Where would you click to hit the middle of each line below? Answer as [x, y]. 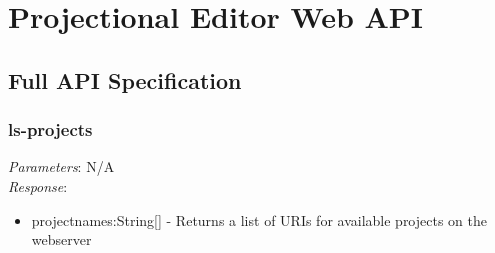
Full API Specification [125, 79]
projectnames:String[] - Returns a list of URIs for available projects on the [259, 219]
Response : [38, 185]
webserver [61, 239]
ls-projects [50, 129]
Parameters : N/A [61, 166]
